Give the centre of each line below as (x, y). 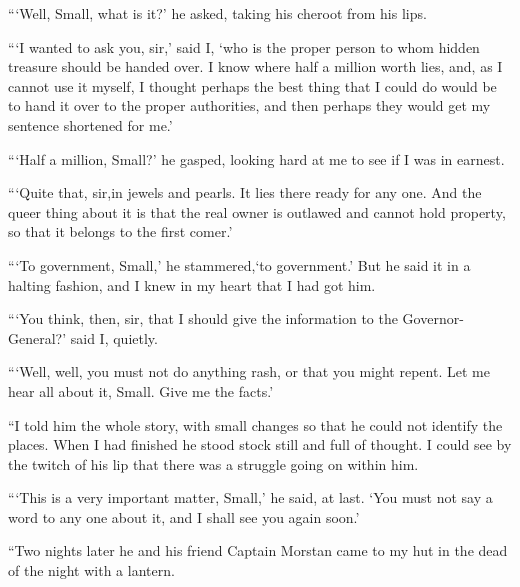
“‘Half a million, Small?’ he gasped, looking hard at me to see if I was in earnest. (256, 158)
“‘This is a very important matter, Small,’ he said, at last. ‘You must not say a (250, 497)
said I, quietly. (114, 337)
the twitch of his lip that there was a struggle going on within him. (213, 463)
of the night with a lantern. (91, 570)
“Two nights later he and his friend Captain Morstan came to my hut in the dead (258, 550)
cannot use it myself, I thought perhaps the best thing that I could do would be (252, 85)
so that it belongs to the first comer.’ (120, 231)
